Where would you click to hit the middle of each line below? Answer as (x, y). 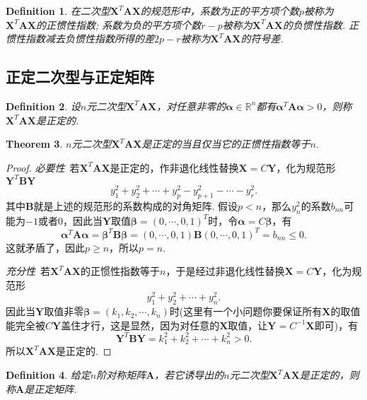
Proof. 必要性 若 (43, 167)
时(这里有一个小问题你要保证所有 (246, 311)
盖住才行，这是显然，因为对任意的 (140, 325)
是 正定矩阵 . (51, 388)
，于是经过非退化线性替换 (225, 271)
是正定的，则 (329, 375)
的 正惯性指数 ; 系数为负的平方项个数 (119, 24)
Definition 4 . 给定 (48, 375)
